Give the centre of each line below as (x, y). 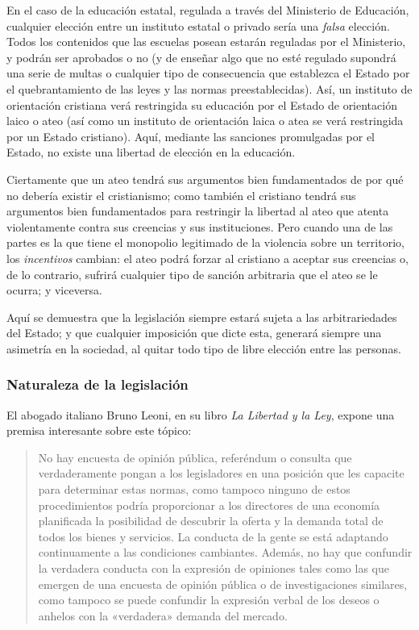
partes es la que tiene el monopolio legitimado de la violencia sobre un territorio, (205, 242)
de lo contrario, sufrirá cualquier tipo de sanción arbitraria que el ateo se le (192, 274)
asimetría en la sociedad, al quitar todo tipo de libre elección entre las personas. (204, 348)
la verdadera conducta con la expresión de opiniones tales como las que (214, 568)
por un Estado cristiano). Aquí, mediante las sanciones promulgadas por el (191, 136)
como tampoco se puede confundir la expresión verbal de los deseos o (209, 600)
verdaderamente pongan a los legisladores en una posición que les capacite (221, 473)
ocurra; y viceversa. (54, 290)
